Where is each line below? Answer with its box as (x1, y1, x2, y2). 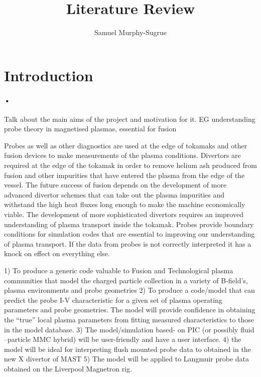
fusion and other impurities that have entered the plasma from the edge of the (4, 169, 245, 180)
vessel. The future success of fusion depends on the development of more (4, 179, 227, 190)
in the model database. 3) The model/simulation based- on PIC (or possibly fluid (4, 324, 254, 334)
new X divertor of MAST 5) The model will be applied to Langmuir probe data (4, 353, 249, 364)
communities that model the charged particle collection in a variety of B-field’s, (4, 275, 248, 285)
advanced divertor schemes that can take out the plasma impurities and (4, 189, 225, 200)
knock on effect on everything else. (4, 248, 110, 259)
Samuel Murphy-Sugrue (94, 27, 167, 38)
